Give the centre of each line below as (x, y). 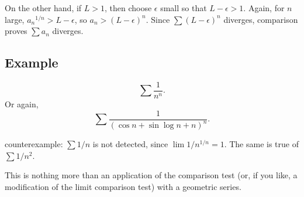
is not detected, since (130, 144)
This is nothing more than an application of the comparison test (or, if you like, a (151, 175)
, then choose (128, 8)
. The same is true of (262, 144)
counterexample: (34, 144)
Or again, (22, 104)
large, (15, 19)
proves (16, 31)
